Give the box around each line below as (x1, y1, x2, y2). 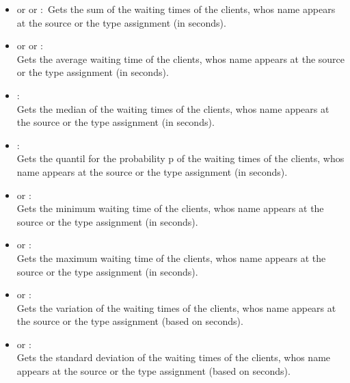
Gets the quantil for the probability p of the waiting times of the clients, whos (16, 151, 345, 166)
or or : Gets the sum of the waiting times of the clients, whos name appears (16, 2, 336, 16)
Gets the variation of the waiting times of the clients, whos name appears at (16, 300, 336, 315)
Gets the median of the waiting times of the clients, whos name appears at (16, 101, 329, 116)
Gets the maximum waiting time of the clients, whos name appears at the (16, 250, 326, 265)
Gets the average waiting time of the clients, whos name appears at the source (16, 51, 345, 66)
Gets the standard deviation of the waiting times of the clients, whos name (16, 350, 331, 365)
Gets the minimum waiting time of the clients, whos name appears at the (16, 201, 324, 215)
